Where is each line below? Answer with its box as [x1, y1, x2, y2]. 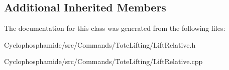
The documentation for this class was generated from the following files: [4, 23, 225, 33]
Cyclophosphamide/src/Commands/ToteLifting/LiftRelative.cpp [4, 56, 203, 67]
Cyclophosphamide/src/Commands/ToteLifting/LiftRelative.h [4, 39, 196, 50]
